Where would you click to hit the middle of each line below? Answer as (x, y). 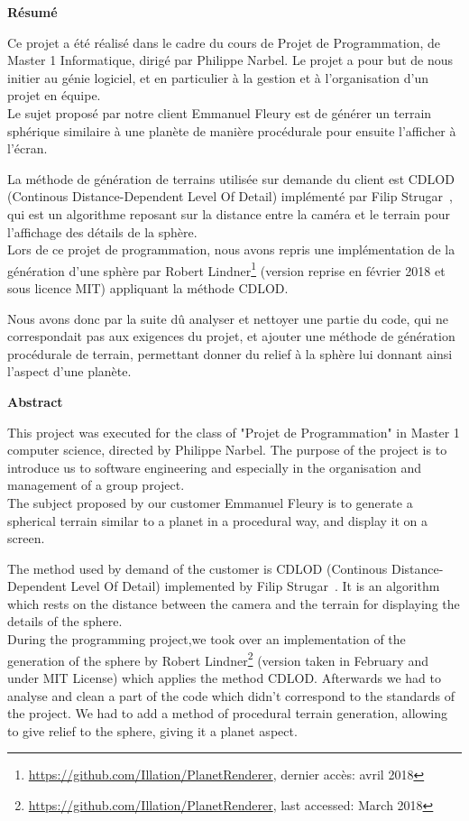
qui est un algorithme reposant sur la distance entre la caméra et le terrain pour (229, 213)
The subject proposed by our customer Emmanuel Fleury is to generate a (210, 502)
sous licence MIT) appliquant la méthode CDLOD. (148, 287)
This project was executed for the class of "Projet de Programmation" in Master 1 (234, 432)
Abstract (35, 401)
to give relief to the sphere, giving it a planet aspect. (152, 730)
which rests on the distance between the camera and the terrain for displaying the (234, 603)
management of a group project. (96, 485)
